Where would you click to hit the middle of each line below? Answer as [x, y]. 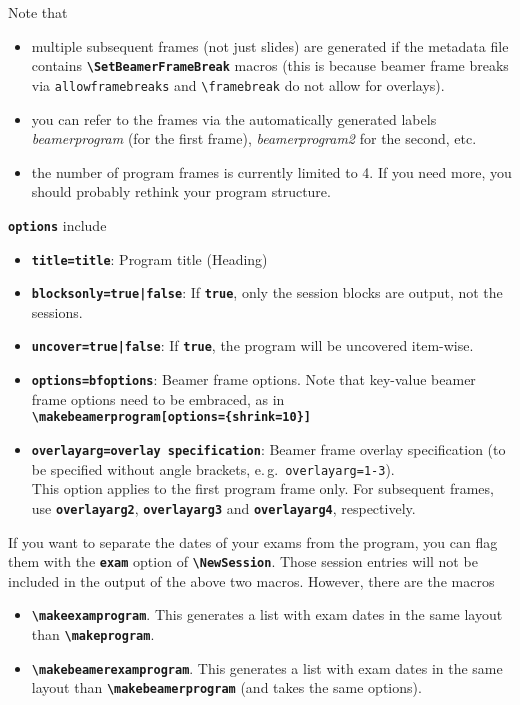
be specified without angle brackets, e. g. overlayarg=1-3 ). [213, 468]
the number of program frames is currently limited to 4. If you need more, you [271, 171]
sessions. [57, 311]
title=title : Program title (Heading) [149, 258]
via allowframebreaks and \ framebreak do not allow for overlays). [238, 84]
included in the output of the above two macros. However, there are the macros [251, 580]
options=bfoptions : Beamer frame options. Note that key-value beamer [253, 379]
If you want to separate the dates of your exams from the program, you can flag [253, 541]
